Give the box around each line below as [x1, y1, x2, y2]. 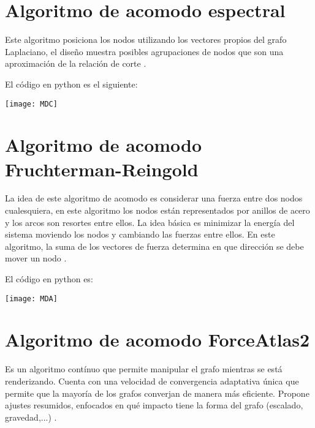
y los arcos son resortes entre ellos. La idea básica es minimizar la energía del [5, 216, 295, 228]
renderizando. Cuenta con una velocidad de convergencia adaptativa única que [5, 375, 299, 387]
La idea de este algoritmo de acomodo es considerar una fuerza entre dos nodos [5, 192, 303, 205]
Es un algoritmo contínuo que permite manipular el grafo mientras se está [5, 362, 283, 375]
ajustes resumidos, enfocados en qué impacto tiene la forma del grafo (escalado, [5, 399, 303, 411]
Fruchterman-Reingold [5, 156, 199, 181]
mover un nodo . [5, 252, 67, 265]
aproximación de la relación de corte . [5, 57, 146, 70]
